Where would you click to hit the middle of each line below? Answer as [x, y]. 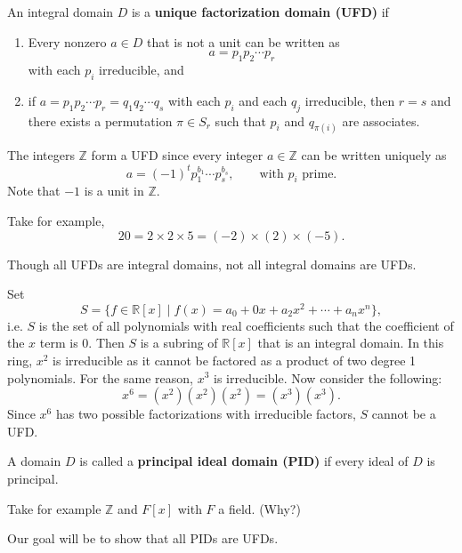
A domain [34, 461]
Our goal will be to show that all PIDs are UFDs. [143, 538]
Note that [34, 191]
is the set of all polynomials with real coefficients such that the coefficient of [246, 325]
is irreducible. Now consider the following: [328, 377]
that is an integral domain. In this [351, 343]
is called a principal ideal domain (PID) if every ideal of [244, 461]
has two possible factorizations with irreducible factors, [206, 414]
